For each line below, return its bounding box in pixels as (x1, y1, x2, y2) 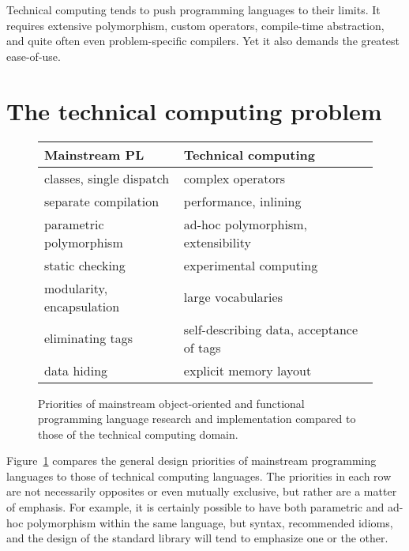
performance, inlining (183, 191, 302, 210)
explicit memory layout (183, 360, 312, 379)
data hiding (44, 360, 108, 379)
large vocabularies (183, 288, 283, 306)
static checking (44, 255, 126, 274)
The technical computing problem (6, 94, 382, 126)
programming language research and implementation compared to (38, 410, 356, 427)
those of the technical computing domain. (38, 425, 238, 442)
